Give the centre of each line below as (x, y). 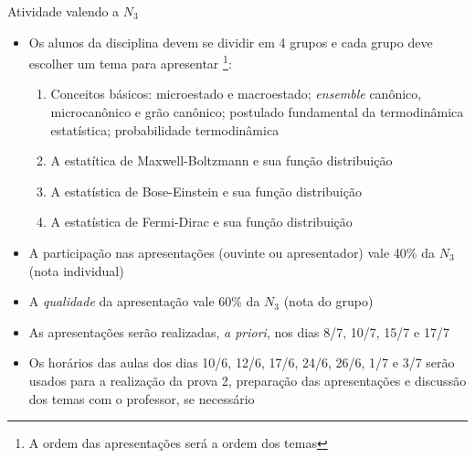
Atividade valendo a (63, 11)
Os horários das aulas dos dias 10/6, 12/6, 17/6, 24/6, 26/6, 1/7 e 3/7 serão (242, 362)
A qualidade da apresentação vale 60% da (144, 301)
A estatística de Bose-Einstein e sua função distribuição (206, 191)
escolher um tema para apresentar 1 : (130, 62)
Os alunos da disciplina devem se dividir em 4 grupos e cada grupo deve (231, 42)
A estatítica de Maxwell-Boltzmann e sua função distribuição (222, 160)
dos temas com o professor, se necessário (142, 398)
